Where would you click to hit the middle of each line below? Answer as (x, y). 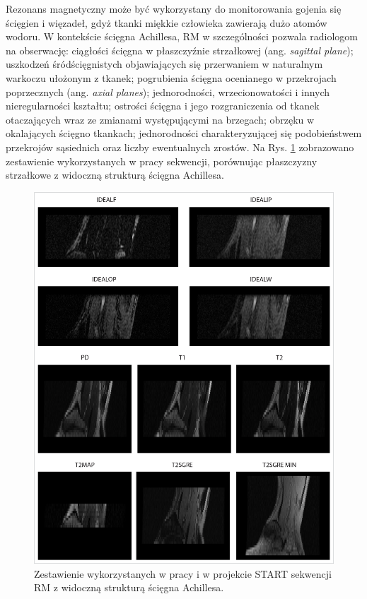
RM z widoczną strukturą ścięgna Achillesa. (129, 587)
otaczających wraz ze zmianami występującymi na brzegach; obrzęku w (160, 119)
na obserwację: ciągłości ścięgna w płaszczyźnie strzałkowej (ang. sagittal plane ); (180, 50)
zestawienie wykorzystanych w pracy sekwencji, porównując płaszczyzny (162, 161)
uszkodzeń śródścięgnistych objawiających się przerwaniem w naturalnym (164, 64)
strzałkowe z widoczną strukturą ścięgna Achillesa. (115, 175)
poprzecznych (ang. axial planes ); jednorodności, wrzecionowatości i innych (168, 91)
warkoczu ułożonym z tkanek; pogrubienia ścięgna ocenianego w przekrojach (171, 77)
